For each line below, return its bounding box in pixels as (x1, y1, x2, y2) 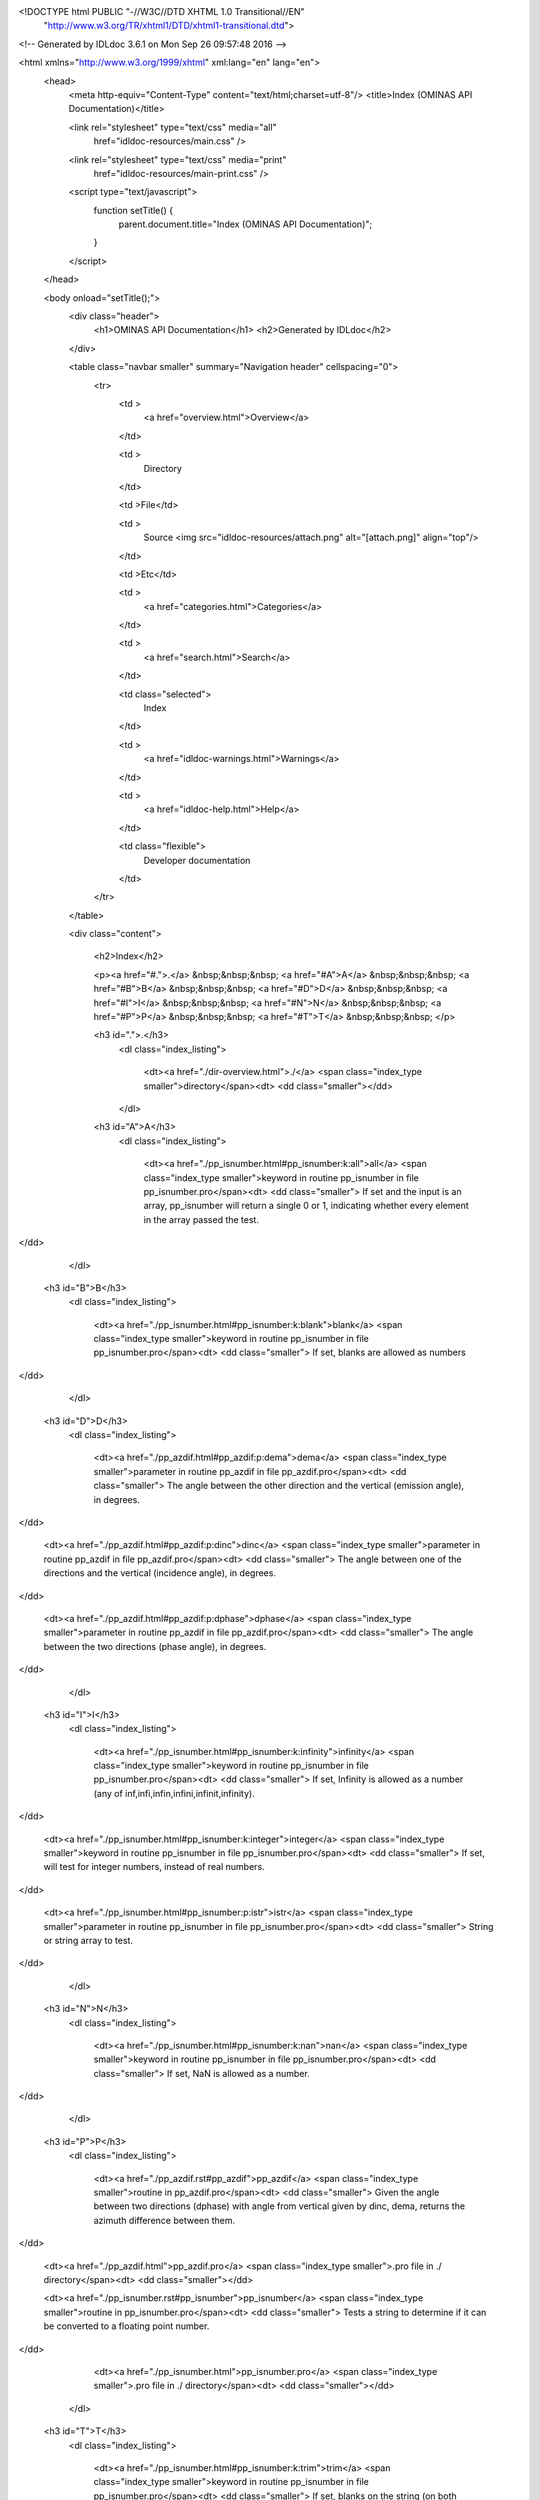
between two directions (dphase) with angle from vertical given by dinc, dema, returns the (93, 2200, 465, 2212)
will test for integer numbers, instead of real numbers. (43, 1861, 265, 1873)
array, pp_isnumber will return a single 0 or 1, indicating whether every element (143, 1200, 469, 1212)
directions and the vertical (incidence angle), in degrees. (43, 1567, 277, 1579)
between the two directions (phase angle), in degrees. (43, 1640, 267, 1652)
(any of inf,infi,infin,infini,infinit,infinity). (93, 1787, 255, 1799)
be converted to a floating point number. (43, 2320, 210, 2332)
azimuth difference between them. (93, 2214, 235, 2226)
